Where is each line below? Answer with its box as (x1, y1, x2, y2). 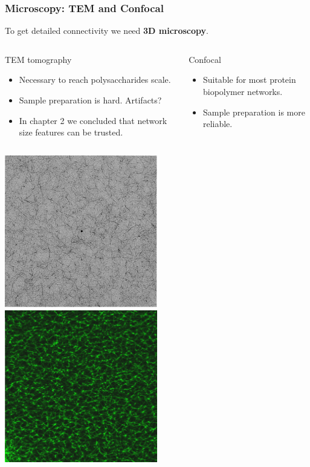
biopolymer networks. (202, 85, 283, 97)
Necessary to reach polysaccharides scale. (19, 73, 171, 86)
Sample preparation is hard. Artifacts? (19, 94, 162, 106)
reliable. (202, 117, 233, 130)
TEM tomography (5, 53, 72, 65)
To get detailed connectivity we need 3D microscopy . (5, 24, 208, 37)
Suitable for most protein (202, 73, 296, 86)
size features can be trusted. (19, 126, 123, 139)
